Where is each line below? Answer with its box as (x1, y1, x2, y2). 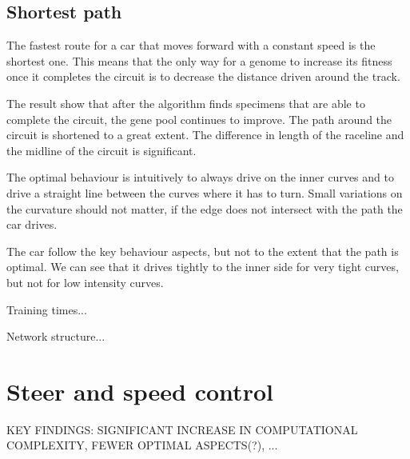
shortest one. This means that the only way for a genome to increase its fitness (6, 52, 392, 69)
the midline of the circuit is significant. (6, 142, 197, 158)
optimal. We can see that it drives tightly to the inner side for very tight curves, (6, 258, 399, 275)
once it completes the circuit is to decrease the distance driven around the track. (6, 68, 400, 85)
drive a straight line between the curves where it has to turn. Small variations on (6, 184, 403, 201)
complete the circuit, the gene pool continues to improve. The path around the (6, 110, 392, 127)
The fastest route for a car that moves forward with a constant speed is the (6, 37, 376, 54)
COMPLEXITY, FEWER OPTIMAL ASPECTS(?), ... (6, 437, 278, 453)
